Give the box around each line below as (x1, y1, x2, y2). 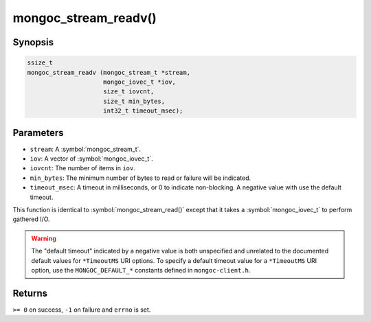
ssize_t (27, 59, 53, 67)
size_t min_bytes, (103, 97, 165, 105)
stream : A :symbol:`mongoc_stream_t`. (30, 145, 141, 153)
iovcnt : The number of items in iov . (30, 164, 135, 172)
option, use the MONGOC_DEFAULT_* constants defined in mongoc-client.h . (31, 266, 251, 274)
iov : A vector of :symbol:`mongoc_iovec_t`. (30, 154, 154, 163)
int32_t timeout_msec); (103, 107, 183, 115)
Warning (31, 234, 56, 242)
